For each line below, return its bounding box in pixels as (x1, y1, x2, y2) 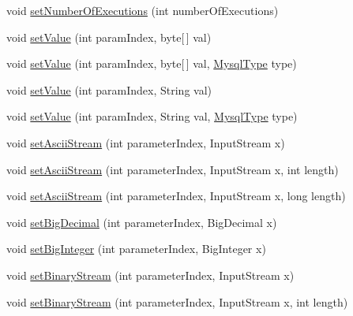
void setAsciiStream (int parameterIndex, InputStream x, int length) (6, 161, 339, 177)
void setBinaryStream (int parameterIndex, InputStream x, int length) (6, 293, 348, 310)
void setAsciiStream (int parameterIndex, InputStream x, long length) (6, 188, 346, 204)
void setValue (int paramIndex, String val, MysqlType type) (6, 108, 298, 125)
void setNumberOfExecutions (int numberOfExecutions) (6, 2, 279, 18)
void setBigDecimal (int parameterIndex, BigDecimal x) (6, 214, 277, 230)
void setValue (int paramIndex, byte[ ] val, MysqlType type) (6, 55, 297, 72)
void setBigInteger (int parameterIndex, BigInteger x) (6, 240, 266, 257)
